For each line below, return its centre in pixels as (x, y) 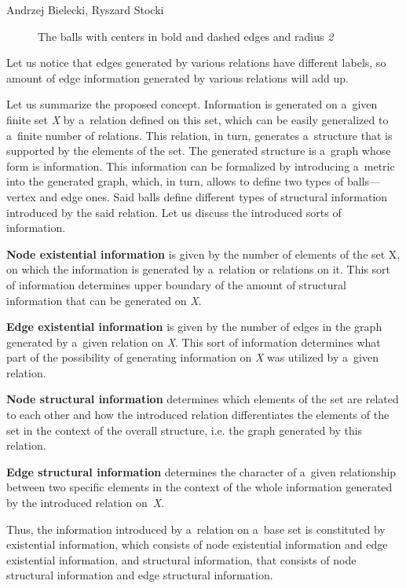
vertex (21, 196)
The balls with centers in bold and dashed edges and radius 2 (186, 36)
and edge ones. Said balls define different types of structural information (214, 196)
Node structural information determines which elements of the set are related (203, 399)
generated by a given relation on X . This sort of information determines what (194, 342)
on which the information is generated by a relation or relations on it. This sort (199, 269)
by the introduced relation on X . (86, 503)
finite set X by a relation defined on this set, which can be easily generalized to (198, 119)
